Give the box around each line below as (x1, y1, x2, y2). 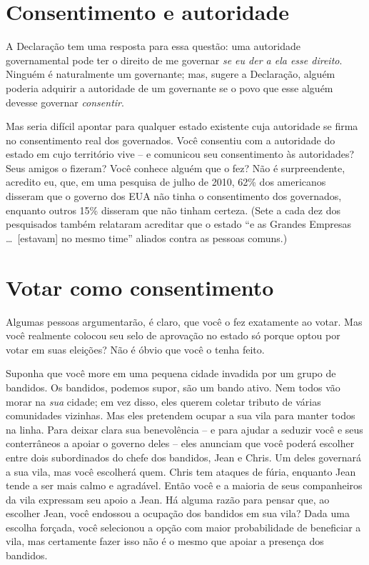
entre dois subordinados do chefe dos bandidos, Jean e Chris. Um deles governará (6, 449, 361, 464)
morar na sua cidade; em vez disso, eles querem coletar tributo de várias (6, 394, 321, 409)
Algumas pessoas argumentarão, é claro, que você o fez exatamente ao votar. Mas (6, 314, 363, 329)
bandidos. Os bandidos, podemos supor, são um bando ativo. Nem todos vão (6, 379, 340, 394)
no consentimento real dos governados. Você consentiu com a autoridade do (6, 132, 335, 147)
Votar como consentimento (6, 272, 274, 301)
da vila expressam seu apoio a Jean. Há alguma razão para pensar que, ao (6, 491, 330, 506)
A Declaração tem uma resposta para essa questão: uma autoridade (6, 39, 300, 54)
